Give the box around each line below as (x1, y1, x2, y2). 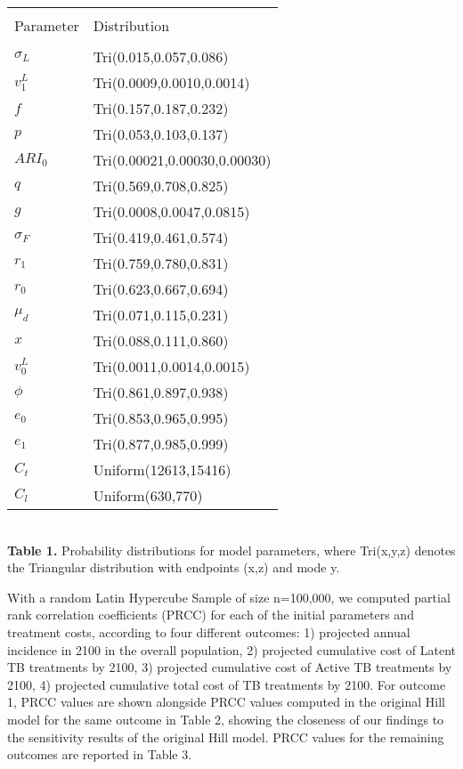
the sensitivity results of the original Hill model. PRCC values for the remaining (7, 727, 444, 746)
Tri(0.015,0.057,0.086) (93, 46, 229, 67)
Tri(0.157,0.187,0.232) (93, 98, 229, 118)
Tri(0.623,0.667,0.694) (93, 279, 229, 299)
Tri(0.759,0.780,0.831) (93, 253, 229, 273)
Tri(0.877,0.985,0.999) (93, 433, 229, 454)
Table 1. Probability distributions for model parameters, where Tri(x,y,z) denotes (7, 540, 456, 559)
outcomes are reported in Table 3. (7, 745, 192, 764)
